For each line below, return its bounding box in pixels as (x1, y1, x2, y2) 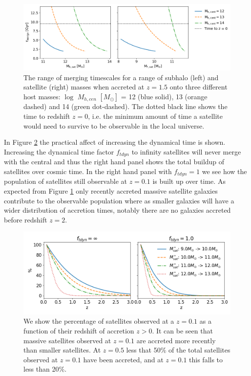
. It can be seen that (152, 326, 213, 336)
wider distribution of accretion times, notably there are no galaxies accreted (4, 205, 231, 215)
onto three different (169, 82, 228, 92)
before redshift (4, 214, 47, 224)
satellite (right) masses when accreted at (23, 82, 145, 92)
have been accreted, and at (83, 354, 164, 364)
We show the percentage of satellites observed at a (23, 316, 174, 326)
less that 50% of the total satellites (126, 345, 230, 355)
